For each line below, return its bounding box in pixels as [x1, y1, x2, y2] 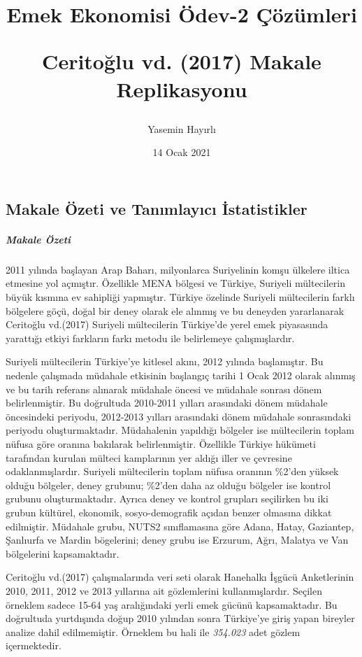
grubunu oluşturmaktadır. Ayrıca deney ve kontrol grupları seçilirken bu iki [6, 491, 328, 506]
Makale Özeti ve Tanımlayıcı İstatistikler [6, 197, 307, 219]
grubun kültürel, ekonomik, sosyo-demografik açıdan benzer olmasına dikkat [6, 504, 332, 519]
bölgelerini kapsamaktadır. [6, 546, 120, 560]
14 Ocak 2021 [152, 145, 211, 160]
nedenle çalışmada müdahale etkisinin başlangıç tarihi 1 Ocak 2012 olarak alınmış [6, 368, 356, 383]
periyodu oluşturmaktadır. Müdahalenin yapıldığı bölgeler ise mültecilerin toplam [6, 423, 354, 437]
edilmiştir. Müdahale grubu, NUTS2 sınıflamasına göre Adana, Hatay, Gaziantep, [6, 518, 354, 533]
